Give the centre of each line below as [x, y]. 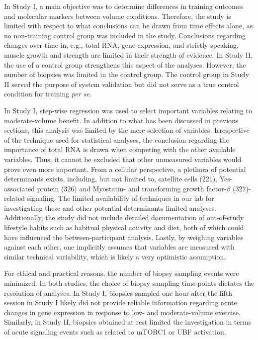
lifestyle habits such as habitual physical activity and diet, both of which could [124, 227]
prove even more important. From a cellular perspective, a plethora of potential [125, 169]
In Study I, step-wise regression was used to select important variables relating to [128, 110]
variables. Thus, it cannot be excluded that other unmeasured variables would [123, 159]
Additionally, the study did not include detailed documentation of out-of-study [124, 217]
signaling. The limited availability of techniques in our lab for [121, 198]
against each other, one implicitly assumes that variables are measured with [119, 247]
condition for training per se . [48, 94]
